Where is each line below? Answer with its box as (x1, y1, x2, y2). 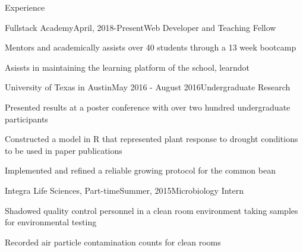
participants (5, 112, 48, 125)
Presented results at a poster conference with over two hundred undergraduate (5, 100, 291, 113)
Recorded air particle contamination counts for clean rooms (5, 235, 221, 248)
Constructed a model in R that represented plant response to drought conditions (5, 133, 298, 145)
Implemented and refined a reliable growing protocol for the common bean (5, 164, 276, 177)
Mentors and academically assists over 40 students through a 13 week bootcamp (5, 41, 296, 53)
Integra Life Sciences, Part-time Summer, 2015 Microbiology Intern (5, 184, 244, 196)
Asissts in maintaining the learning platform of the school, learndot (5, 61, 250, 73)
